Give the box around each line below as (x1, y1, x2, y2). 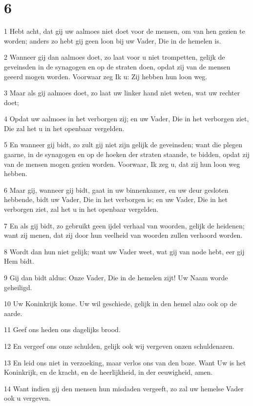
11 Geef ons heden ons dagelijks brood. (4, 324, 121, 335)
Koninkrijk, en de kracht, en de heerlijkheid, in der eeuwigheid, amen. (4, 367, 213, 377)
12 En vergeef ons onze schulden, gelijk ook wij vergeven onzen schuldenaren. (4, 340, 234, 351)
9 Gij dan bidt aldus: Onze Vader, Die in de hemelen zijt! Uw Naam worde (4, 272, 228, 282)
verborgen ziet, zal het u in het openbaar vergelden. (4, 204, 159, 214)
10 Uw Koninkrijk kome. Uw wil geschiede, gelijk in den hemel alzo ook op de (4, 298, 237, 309)
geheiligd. (4, 282, 32, 292)
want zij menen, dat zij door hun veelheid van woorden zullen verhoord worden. (4, 230, 243, 240)
